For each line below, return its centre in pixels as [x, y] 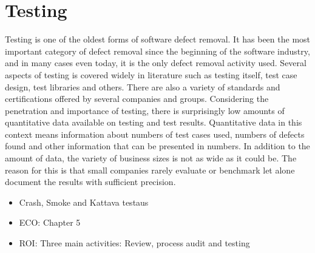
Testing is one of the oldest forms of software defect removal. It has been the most [158, 39]
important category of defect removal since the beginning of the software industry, [157, 51]
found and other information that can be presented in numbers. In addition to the [157, 146]
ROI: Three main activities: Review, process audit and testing [134, 243]
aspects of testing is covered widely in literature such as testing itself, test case [151, 74]
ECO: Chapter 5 [50, 222]
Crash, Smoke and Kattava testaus [84, 202]
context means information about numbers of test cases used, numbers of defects [155, 134]
